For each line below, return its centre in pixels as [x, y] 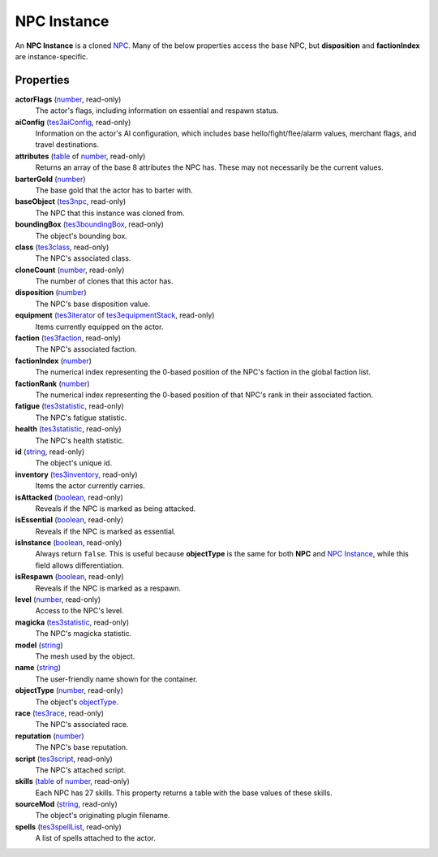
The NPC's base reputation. [82, 747]
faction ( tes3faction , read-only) [68, 338]
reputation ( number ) [49, 736]
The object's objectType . [77, 702]
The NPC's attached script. [80, 770]
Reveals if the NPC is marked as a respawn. [108, 588]
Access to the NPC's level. [79, 611]
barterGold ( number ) [50, 179]
